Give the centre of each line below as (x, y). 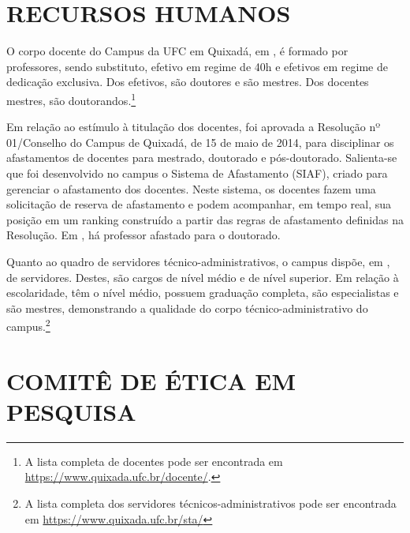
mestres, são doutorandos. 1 (71, 99)
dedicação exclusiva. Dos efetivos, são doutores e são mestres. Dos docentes (188, 82)
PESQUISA (71, 411)
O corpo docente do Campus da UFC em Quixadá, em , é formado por (177, 51)
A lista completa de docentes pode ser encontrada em (154, 461)
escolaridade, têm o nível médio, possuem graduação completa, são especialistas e (203, 293)
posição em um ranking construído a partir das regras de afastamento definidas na (205, 219)
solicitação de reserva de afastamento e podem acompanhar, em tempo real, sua (199, 204)
